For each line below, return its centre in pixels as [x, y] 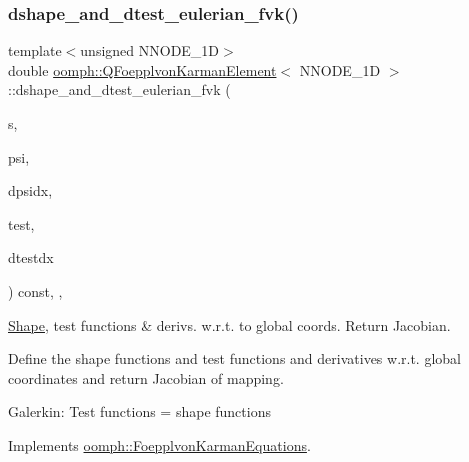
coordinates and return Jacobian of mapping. [146, 377]
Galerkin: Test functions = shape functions [139, 411]
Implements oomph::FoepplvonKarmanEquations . [159, 444]
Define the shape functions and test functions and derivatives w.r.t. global [234, 358]
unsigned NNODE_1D [150, 50]
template [35, 50]
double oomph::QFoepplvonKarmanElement [142, 69]
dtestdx [31, 257]
